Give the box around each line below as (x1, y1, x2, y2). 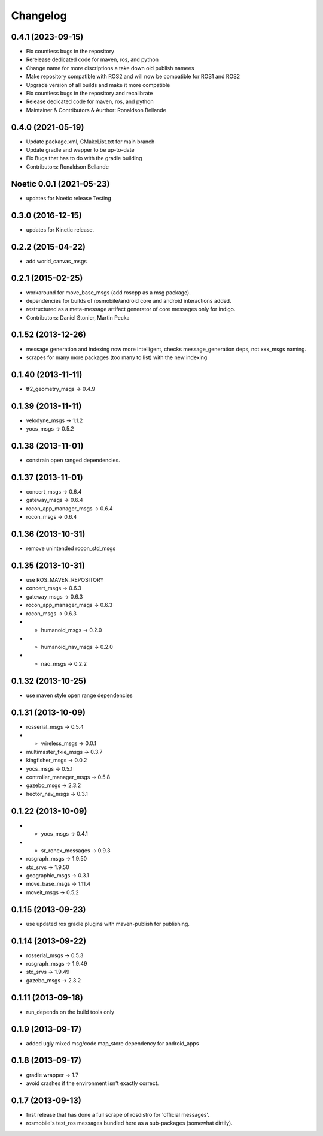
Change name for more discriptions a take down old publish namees (26, 64, 194, 71)
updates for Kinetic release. (26, 226, 95, 233)
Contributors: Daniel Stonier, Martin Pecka (26, 314, 130, 321)
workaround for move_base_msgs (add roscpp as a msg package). (26, 288, 191, 296)
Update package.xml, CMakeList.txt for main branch (26, 138, 155, 145)
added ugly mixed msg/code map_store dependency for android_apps (26, 1039, 199, 1047)
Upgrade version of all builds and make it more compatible (26, 81, 170, 88)
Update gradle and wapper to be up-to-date (26, 146, 135, 154)
